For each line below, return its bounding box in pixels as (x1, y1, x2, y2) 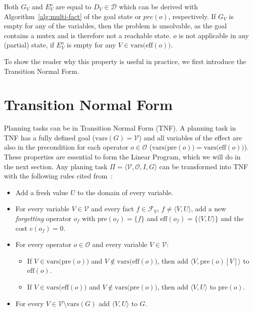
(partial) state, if (4, 40, 54, 50)
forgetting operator (15, 213, 71, 223)
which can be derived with (119, 1, 198, 11)
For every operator (15, 239, 71, 249)
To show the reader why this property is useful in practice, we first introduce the (4, 56, 246, 66)
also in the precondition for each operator (4, 142, 129, 152)
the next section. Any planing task (4, 161, 108, 171)
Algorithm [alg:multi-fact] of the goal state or (4, 11, 141, 21)
